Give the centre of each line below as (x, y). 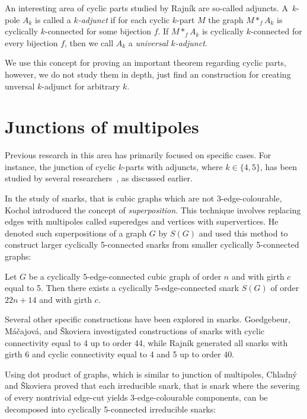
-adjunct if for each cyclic (124, 19)
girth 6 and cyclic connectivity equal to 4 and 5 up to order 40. (120, 354)
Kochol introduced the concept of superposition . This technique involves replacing (153, 209)
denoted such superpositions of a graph (76, 233)
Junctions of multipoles (102, 127)
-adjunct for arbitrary (81, 86)
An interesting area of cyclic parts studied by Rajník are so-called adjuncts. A (146, 8)
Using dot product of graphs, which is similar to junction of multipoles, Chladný (151, 374)
